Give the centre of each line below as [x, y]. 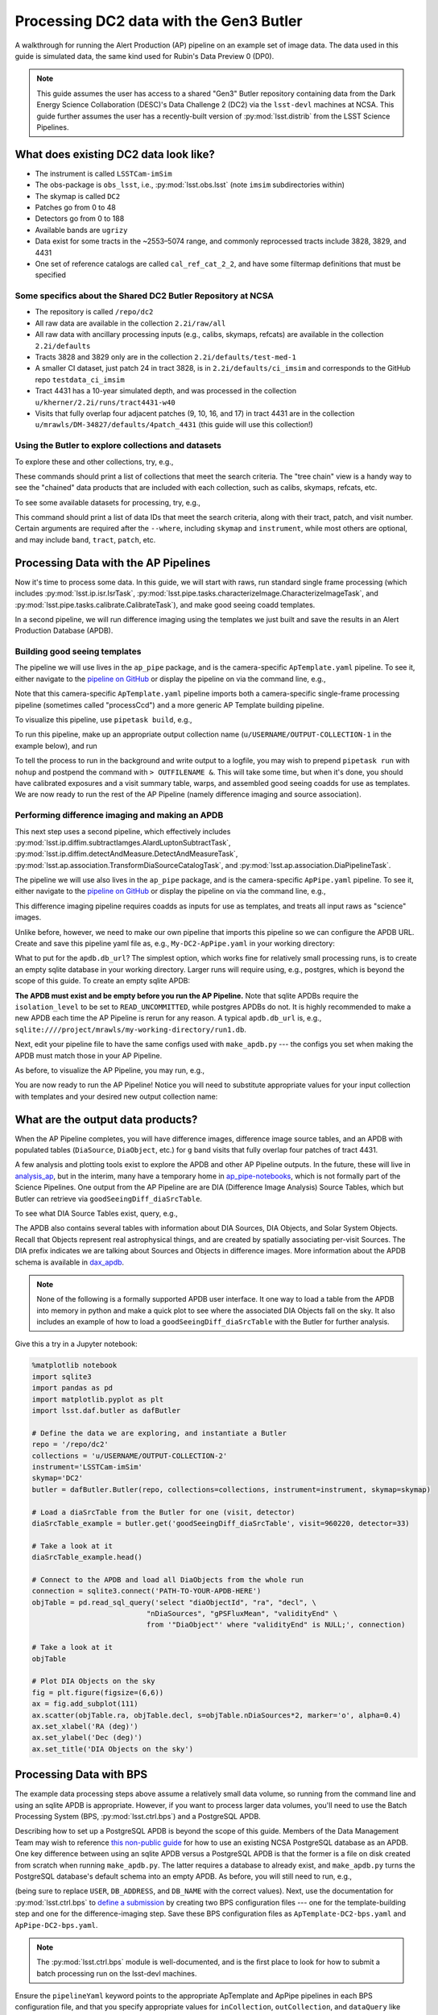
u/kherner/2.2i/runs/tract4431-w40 [105, 402]
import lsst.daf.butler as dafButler [106, 1411]
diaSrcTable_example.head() [87, 1557]
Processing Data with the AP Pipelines [113, 563]
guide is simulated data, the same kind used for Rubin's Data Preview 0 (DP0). [145, 56]
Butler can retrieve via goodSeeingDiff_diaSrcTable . [109, 1199]
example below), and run [56, 746]
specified [50, 275]
